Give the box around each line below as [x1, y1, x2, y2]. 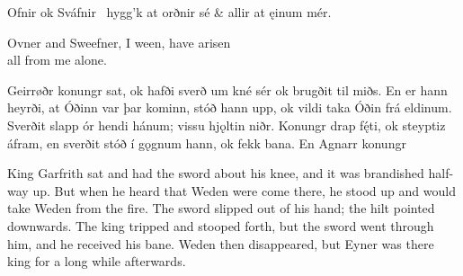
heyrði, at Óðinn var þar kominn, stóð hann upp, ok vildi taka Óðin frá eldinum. [7, 98, 452, 117]
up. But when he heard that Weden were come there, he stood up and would [32, 181, 456, 200]
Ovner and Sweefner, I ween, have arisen [7, 32, 231, 51]
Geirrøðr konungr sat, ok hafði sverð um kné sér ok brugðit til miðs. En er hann [7, 80, 448, 99]
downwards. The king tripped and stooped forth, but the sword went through [7, 216, 434, 235]
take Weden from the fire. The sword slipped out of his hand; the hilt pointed [7, 199, 435, 218]
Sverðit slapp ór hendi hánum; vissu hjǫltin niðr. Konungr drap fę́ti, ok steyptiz [7, 115, 446, 134]
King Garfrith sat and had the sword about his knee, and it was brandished [7, 164, 424, 183]
